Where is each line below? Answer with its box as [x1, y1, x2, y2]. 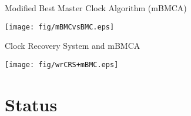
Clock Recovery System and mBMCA [5, 39, 140, 52]
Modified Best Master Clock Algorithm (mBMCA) [5, 2, 187, 14]
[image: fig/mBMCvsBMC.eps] [5, 22, 115, 31]
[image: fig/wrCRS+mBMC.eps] [5, 60, 119, 69]
